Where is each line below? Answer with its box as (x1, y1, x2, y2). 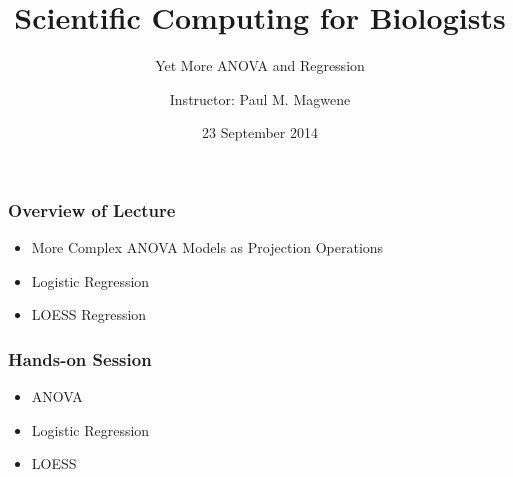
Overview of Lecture (8, 197, 176, 222)
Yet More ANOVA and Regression (155, 55, 365, 76)
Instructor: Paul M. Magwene (169, 88, 351, 109)
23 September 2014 (202, 122, 318, 143)
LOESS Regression (31, 304, 147, 325)
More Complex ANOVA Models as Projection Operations (31, 237, 384, 258)
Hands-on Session (8, 346, 152, 371)
